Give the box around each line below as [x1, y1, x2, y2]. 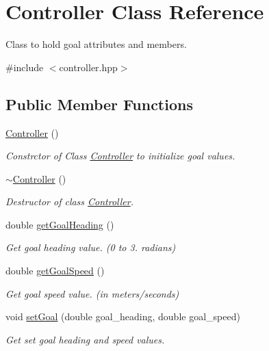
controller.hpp [59, 60, 118, 74]
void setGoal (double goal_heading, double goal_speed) [5, 309, 240, 324]
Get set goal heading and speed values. [5, 332, 165, 346]
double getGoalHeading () [5, 217, 114, 231]
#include [5, 60, 44, 74]
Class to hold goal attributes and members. [5, 37, 187, 51]
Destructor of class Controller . [5, 194, 134, 209]
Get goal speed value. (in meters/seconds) [5, 286, 179, 300]
